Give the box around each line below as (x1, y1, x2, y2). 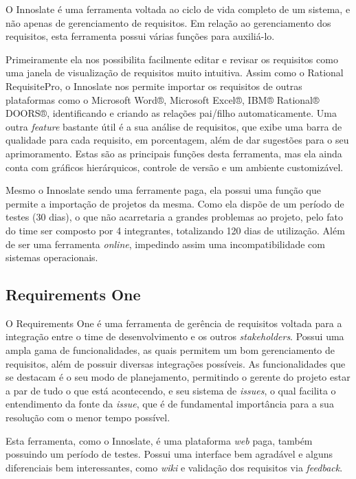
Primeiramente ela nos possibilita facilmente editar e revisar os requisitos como (5, 52, 338, 66)
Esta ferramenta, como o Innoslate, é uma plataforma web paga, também (5, 433, 313, 447)
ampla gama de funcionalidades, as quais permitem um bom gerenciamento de (5, 343, 335, 357)
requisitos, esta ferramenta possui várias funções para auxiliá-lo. (5, 29, 275, 43)
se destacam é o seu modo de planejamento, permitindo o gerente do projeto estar (5, 370, 351, 384)
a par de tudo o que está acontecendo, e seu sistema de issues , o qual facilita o (5, 383, 336, 397)
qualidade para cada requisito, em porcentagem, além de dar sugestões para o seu (5, 133, 349, 147)
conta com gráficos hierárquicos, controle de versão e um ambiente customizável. (5, 159, 344, 174)
